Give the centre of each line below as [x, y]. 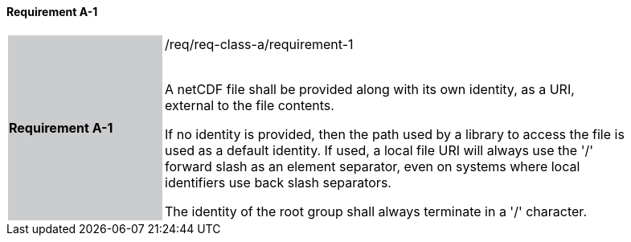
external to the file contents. [250, 105]
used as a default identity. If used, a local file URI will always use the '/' [379, 150]
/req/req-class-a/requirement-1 [259, 44]
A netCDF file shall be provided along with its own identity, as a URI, [370, 89]
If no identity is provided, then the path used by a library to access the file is [395, 134]
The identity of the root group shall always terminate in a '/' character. [376, 211]
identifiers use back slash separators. [278, 182]
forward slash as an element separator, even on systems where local [373, 166]
